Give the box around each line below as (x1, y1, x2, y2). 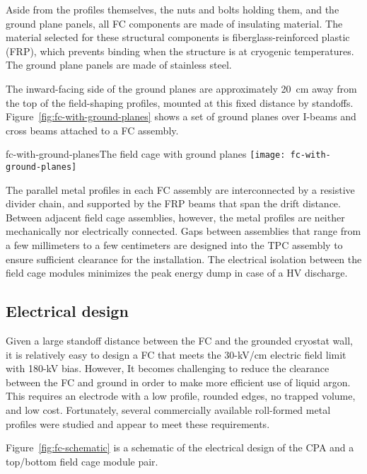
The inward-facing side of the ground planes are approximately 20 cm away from (6, 81, 357, 96)
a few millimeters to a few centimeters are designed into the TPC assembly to (6, 238, 343, 253)
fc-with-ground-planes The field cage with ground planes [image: (6, 146, 286, 161)
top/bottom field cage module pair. (6, 453, 158, 468)
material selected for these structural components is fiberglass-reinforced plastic (6, 30, 350, 45)
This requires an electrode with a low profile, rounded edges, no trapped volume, (6, 388, 356, 403)
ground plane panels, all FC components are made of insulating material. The (6, 16, 343, 30)
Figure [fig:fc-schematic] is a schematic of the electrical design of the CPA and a (6, 440, 354, 455)
